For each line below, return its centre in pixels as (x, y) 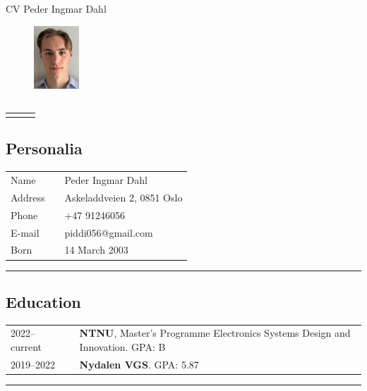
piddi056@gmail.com (109, 232)
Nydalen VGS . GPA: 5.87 (139, 364)
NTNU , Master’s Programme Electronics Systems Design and (215, 333)
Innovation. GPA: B (122, 347)
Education (43, 301)
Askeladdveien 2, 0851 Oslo (124, 197)
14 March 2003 (96, 250)
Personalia (44, 148)
